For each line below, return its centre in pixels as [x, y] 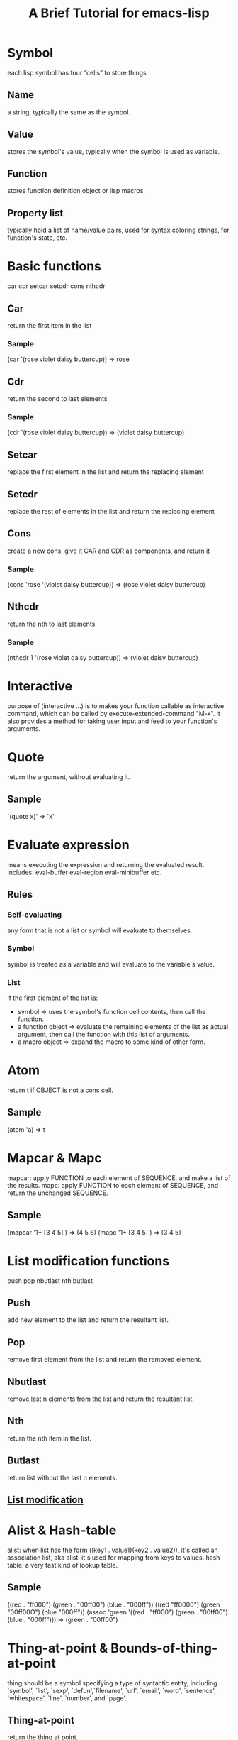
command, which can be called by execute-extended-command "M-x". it [114, 714]
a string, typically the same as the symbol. [69, 112]
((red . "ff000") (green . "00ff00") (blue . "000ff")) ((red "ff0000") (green [114, 1604]
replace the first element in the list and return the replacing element [106, 472]
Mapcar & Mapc [55, 1158]
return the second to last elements [57, 399]
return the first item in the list [50, 325]
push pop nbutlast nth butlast [50, 1281]
